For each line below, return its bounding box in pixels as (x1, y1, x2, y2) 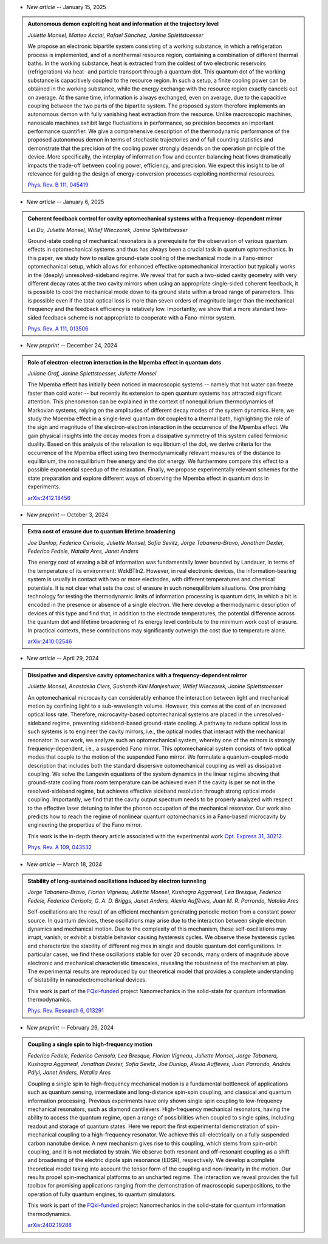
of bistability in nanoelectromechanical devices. (27, 976, 147, 983)
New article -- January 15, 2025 (26, 4, 106, 10)
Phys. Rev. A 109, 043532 (27, 844, 92, 851)
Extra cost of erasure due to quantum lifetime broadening (27, 528, 176, 535)
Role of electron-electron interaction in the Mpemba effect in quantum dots (27, 358, 222, 366)
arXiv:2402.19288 (27, 1222, 72, 1229)
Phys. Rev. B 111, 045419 (27, 181, 89, 188)
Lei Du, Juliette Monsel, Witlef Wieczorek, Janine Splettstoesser (27, 226, 188, 233)
